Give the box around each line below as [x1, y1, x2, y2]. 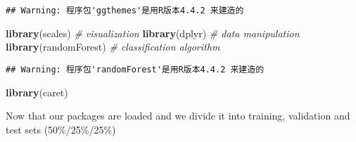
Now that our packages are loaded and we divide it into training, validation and [6, 108, 350, 123]
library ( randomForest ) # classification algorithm [6, 39, 220, 54]
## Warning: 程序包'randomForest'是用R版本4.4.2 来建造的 [6, 64, 265, 75]
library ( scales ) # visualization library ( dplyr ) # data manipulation [6, 25, 300, 40]
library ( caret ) [6, 84, 68, 99]
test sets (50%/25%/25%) [6, 122, 116, 136]
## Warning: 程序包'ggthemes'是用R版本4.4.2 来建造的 [6, 6, 244, 15]
